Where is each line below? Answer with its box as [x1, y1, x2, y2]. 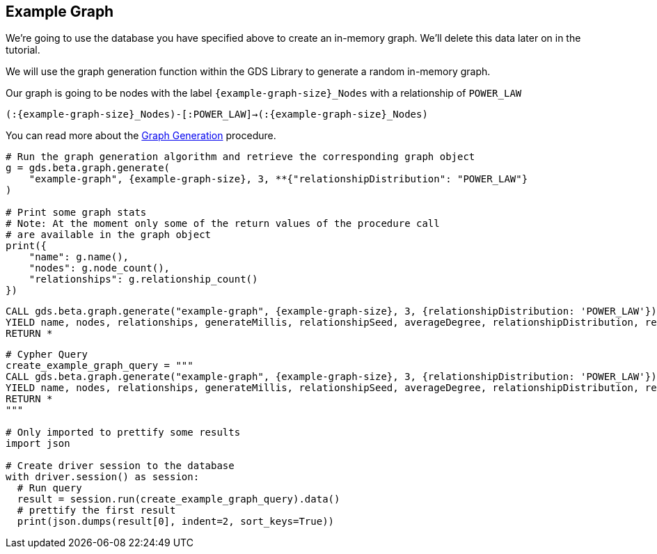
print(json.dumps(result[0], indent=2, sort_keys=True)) [17, 516, 335, 528]
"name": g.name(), [29, 251, 129, 263]
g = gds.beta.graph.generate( [6, 162, 171, 174]
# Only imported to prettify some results [6, 427, 241, 438]
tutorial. [6, 44, 40, 56]
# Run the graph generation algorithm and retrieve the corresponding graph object [6, 151, 475, 163]
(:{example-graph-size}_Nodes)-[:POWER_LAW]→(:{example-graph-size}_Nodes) [6, 109, 428, 120]
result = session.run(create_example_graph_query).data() [17, 493, 340, 505]
